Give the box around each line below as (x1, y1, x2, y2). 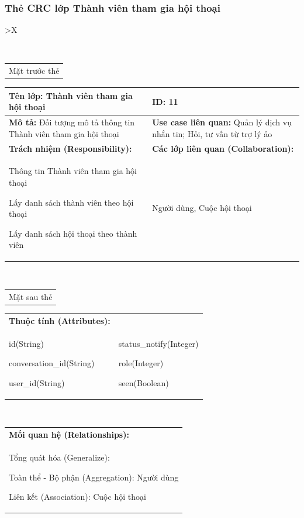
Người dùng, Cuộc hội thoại (152, 202, 252, 214)
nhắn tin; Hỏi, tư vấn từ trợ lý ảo (152, 127, 272, 139)
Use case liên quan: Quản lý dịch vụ (152, 116, 292, 128)
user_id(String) (9, 376, 65, 388)
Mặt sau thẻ (9, 290, 53, 302)
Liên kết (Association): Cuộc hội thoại (9, 490, 146, 503)
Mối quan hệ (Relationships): (9, 428, 129, 441)
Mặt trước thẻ (9, 64, 60, 77)
